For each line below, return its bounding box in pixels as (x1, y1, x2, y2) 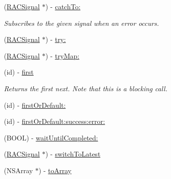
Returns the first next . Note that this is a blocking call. (4, 83, 168, 93)
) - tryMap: (45, 50, 80, 60)
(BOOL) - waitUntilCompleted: (4, 132, 98, 142)
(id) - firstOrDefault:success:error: (4, 116, 105, 126)
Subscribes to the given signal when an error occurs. (4, 18, 159, 28)
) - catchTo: (45, 1, 81, 11)
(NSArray (4, 165, 33, 175)
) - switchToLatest (45, 149, 101, 159)
